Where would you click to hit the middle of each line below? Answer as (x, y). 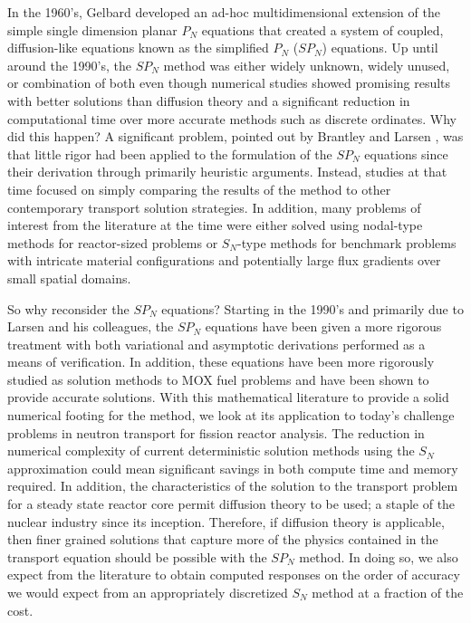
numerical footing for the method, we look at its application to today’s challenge (231, 415)
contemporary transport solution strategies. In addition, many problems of (214, 207)
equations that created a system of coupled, (322, 29)
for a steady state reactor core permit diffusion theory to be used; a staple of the (231, 504)
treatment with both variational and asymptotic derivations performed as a (216, 344)
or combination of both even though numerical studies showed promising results (229, 83)
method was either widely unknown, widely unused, (307, 65)
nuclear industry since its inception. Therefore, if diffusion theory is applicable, (226, 521)
